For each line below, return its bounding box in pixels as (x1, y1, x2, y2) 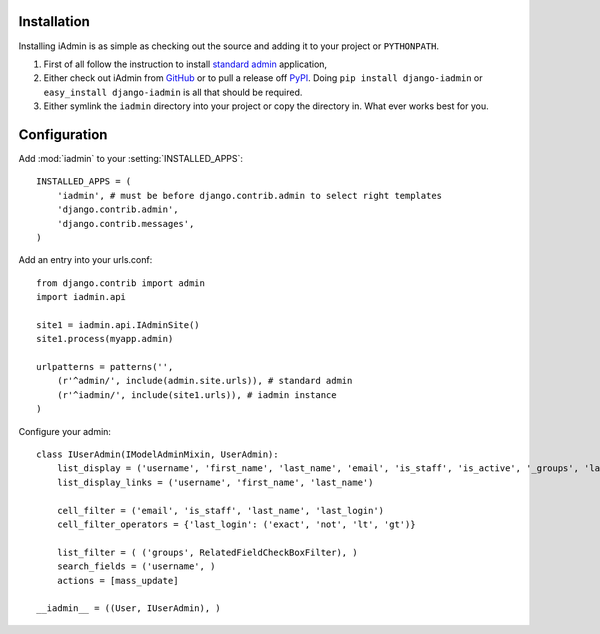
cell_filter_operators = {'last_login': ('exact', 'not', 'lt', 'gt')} (56, 518, 416, 530)
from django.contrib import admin (36, 277, 205, 289)
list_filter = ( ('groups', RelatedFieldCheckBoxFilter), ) (56, 546, 359, 558)
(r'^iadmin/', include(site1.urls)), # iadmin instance (56, 389, 337, 400)
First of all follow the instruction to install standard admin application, (43, 58, 328, 70)
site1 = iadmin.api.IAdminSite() (36, 319, 200, 330)
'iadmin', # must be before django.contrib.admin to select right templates (56, 190, 443, 201)
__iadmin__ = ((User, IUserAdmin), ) (36, 603, 222, 614)
